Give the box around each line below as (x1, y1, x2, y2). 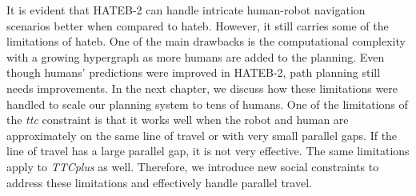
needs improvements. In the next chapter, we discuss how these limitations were (6, 79, 398, 96)
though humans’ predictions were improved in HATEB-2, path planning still (6, 64, 381, 81)
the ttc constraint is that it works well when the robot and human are (6, 111, 349, 128)
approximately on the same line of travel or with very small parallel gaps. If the (6, 126, 398, 143)
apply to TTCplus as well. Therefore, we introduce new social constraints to (6, 158, 379, 174)
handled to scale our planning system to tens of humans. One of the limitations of (6, 95, 408, 112)
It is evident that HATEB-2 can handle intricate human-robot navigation (6, 2, 366, 18)
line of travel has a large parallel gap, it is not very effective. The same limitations (6, 142, 410, 159)
